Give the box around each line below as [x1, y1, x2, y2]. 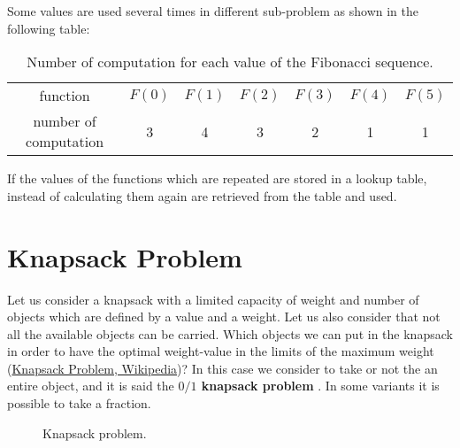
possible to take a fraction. [7, 394, 151, 413]
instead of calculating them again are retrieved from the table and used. [7, 186, 397, 205]
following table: [7, 19, 90, 37]
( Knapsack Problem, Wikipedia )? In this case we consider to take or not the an [7, 359, 438, 377]
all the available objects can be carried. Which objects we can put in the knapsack [7, 324, 453, 343]
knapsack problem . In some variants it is [201, 376, 440, 395]
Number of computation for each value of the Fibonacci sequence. [27, 51, 433, 73]
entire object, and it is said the [7, 376, 174, 395]
